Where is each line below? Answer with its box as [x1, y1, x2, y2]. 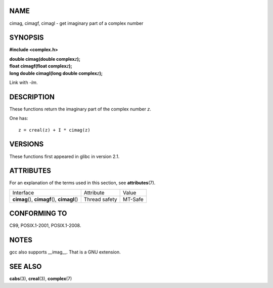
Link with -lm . [9, 79, 38, 86]
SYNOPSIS [9, 33, 44, 42]
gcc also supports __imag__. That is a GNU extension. [9, 249, 121, 255]
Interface [12, 189, 34, 196]
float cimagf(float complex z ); [9, 63, 73, 69]
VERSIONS [9, 140, 44, 149]
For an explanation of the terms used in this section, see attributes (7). [9, 180, 156, 186]
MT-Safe [122, 195, 144, 202]
